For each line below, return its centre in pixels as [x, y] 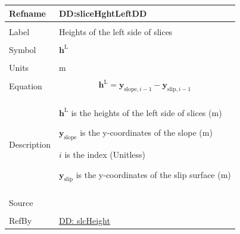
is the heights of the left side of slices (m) [147, 112]
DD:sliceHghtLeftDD [103, 13]
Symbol [23, 49]
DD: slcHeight [84, 221]
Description [30, 144]
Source [21, 202]
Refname [27, 13]
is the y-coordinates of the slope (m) [146, 132]
